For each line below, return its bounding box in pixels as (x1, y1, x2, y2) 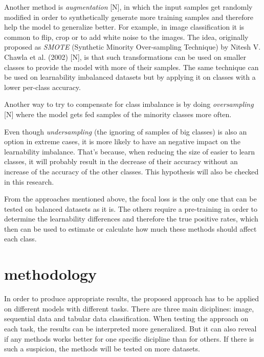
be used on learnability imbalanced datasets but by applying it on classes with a (4, 72, 256, 82)
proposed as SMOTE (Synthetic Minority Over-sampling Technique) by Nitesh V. (4, 41, 261, 52)
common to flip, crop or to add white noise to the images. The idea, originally (4, 31, 249, 42)
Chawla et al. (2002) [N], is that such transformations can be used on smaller (4, 51, 247, 62)
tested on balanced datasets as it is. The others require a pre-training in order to (4, 203, 257, 214)
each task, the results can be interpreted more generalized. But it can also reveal (4, 323, 257, 333)
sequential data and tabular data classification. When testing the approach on (4, 313, 249, 324)
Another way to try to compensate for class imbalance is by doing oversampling (4, 99, 254, 109)
